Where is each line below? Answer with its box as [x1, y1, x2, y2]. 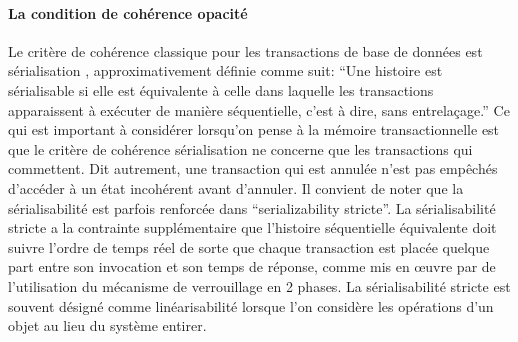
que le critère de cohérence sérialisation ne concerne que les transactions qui [8, 138, 473, 159]
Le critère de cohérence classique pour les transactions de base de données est [8, 40, 483, 61]
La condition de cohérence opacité [8, 2, 248, 23]
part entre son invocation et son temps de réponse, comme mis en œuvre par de [8, 256, 496, 277]
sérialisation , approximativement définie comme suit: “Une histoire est [8, 60, 443, 81]
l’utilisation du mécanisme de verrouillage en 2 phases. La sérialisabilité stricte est [8, 275, 511, 296]
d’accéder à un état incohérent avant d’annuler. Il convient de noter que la [8, 177, 464, 198]
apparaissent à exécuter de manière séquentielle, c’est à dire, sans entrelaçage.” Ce [8, 99, 510, 120]
